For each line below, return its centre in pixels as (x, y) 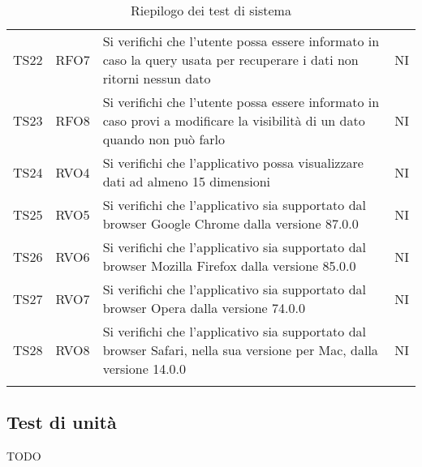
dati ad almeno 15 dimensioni (187, 181)
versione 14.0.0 (144, 368)
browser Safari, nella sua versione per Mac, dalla (240, 350)
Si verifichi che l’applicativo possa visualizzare (233, 163)
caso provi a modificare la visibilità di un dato (234, 120)
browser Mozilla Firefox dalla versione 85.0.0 (229, 266)
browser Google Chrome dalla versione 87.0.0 (230, 223)
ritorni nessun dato (157, 78)
